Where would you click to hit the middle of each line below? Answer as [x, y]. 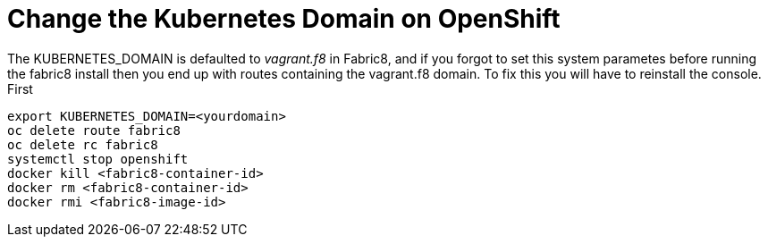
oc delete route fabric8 [94, 130]
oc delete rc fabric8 [83, 144]
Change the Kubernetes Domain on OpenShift [284, 19]
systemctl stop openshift [98, 159]
